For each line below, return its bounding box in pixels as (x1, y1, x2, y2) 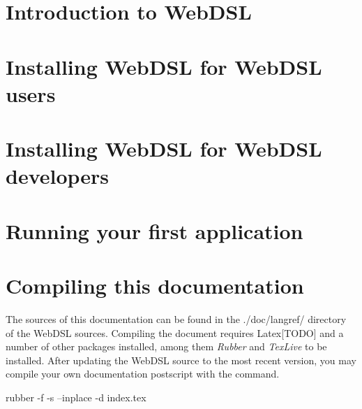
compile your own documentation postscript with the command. (6, 366, 280, 381)
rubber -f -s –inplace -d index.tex (6, 389, 146, 404)
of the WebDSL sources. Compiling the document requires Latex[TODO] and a (6, 325, 344, 340)
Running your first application (6, 216, 303, 245)
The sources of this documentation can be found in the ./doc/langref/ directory (6, 312, 347, 326)
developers (6, 162, 110, 190)
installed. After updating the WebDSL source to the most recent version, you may (6, 352, 356, 367)
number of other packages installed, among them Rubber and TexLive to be (6, 339, 327, 354)
